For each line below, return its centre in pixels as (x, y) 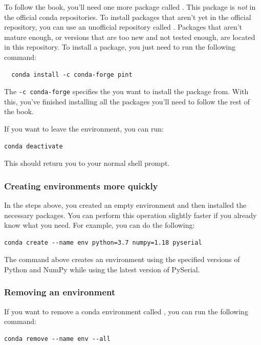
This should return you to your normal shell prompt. (87, 163)
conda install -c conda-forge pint (72, 74)
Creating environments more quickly (81, 186)
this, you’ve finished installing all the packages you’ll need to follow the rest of (127, 101)
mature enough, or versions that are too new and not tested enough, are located (130, 37)
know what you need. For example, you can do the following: (100, 225)
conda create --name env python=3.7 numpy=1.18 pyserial (103, 242)
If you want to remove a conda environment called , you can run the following (126, 311)
